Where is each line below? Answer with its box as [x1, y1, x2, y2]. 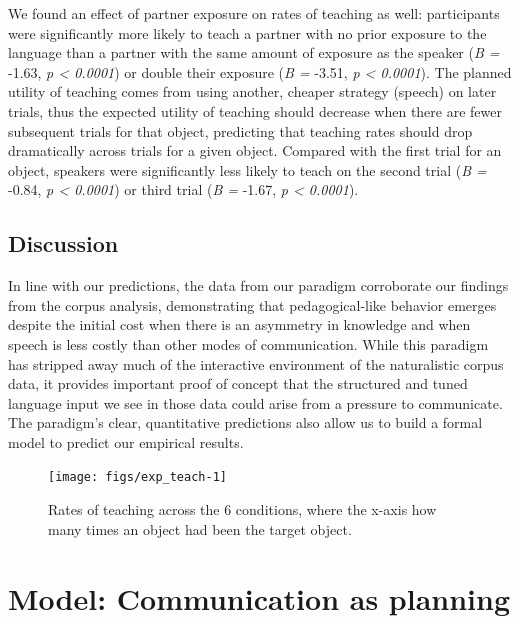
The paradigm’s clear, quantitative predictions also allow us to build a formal [8, 412, 483, 433]
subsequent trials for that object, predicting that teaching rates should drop [8, 120, 473, 141]
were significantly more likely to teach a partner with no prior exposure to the [8, 22, 487, 43]
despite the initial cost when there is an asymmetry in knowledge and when [8, 314, 471, 335]
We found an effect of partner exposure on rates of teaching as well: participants [8, 3, 500, 23]
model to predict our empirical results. [8, 431, 244, 452]
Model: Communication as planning [8, 577, 511, 618]
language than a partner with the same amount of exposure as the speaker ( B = [8, 42, 500, 63]
